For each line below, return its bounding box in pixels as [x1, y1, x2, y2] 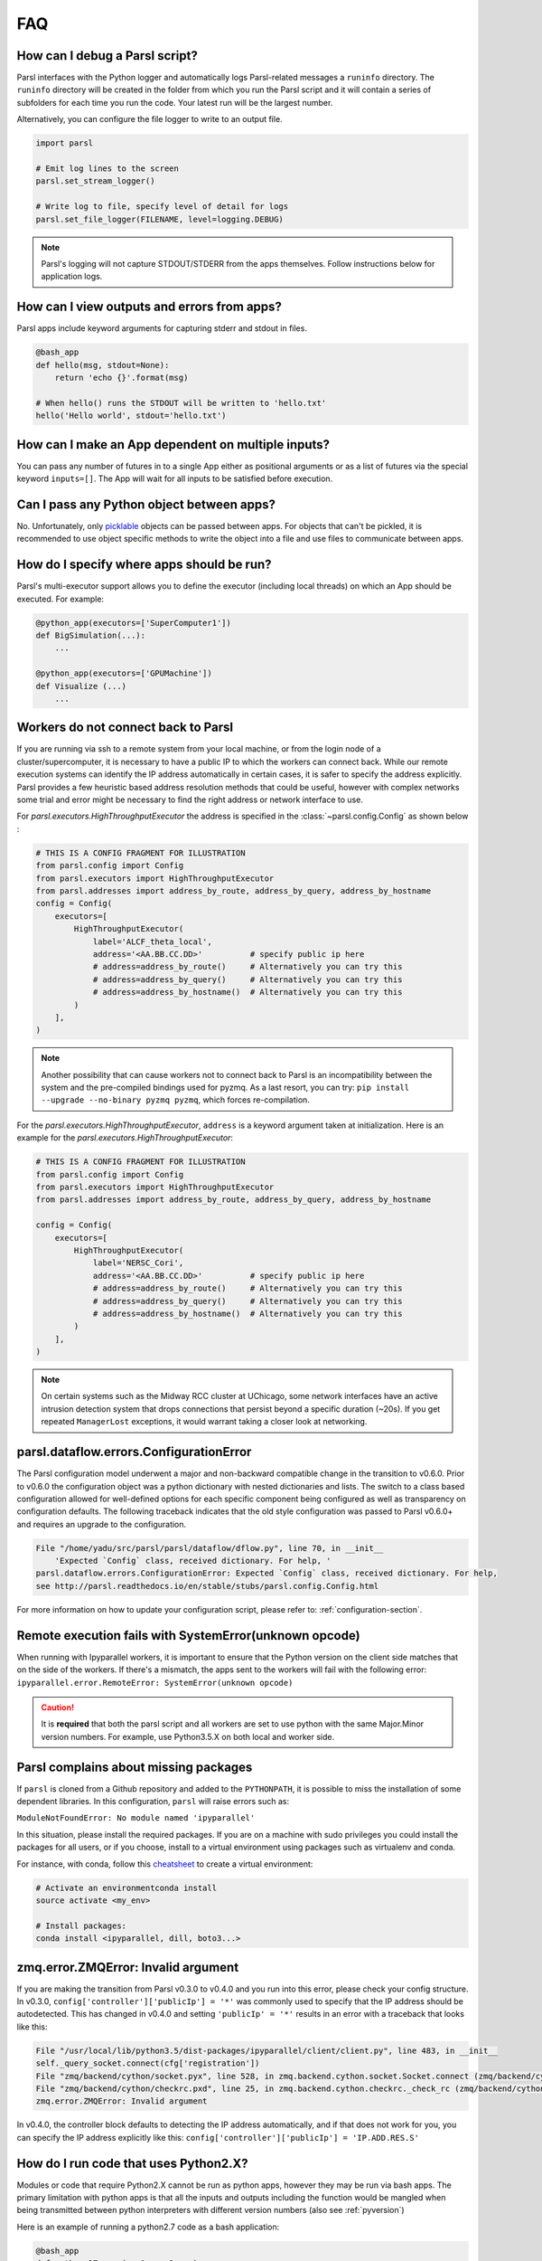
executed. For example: [16, 593, 104, 604]
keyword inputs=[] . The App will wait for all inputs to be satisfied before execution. [16, 473, 333, 484]
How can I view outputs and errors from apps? [16, 299, 282, 315]
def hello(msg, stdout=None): [35, 360, 170, 370]
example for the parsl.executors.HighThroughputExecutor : [16, 1132, 234, 1143]
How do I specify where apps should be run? [16, 557, 272, 572]
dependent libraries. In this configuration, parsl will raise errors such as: [16, 1795, 289, 1806]
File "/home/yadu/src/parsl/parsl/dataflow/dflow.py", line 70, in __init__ [35, 1543, 384, 1553]
